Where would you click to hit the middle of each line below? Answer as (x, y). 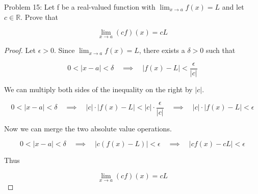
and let (233, 7)
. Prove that (39, 17)
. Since (64, 50)
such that (221, 50)
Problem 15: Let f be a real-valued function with (80, 7)
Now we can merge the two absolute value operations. (88, 128)
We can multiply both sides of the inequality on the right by (98, 89)
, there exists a (162, 50)
